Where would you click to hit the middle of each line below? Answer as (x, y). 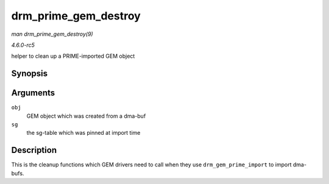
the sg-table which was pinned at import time (83, 133)
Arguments (33, 93)
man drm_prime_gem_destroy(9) (52, 34)
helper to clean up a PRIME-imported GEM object (73, 56)
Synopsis (30, 74)
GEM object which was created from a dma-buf (86, 116)
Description (34, 150)
